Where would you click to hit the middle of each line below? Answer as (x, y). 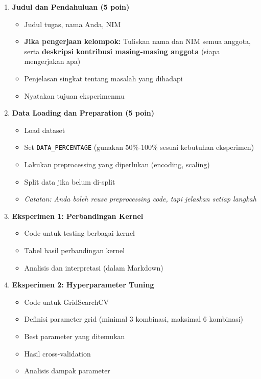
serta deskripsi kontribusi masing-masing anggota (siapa (122, 51)
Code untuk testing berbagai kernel (79, 233)
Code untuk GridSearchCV (67, 302)
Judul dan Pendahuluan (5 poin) (71, 7)
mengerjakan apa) (52, 61)
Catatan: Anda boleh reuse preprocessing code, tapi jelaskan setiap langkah (140, 199)
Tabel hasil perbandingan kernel (75, 250)
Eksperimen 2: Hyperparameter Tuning (83, 285)
